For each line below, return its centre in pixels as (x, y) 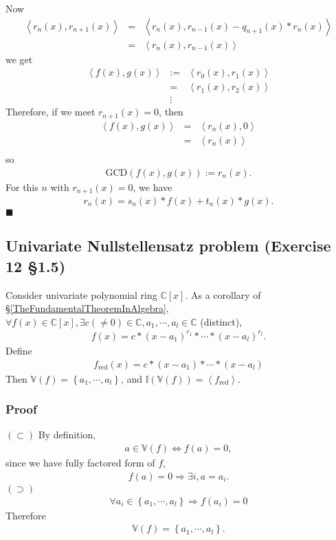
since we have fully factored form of (80, 462)
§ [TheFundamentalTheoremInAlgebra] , (87, 308)
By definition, (67, 435)
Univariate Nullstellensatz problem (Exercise (168, 246)
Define (19, 350)
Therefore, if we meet (51, 112)
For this (22, 187)
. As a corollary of (223, 294)
